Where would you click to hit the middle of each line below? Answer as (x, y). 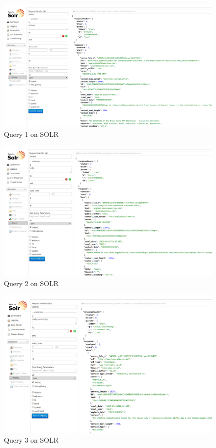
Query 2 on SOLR (31, 283)
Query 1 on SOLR (31, 134)
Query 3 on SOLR (31, 440)
